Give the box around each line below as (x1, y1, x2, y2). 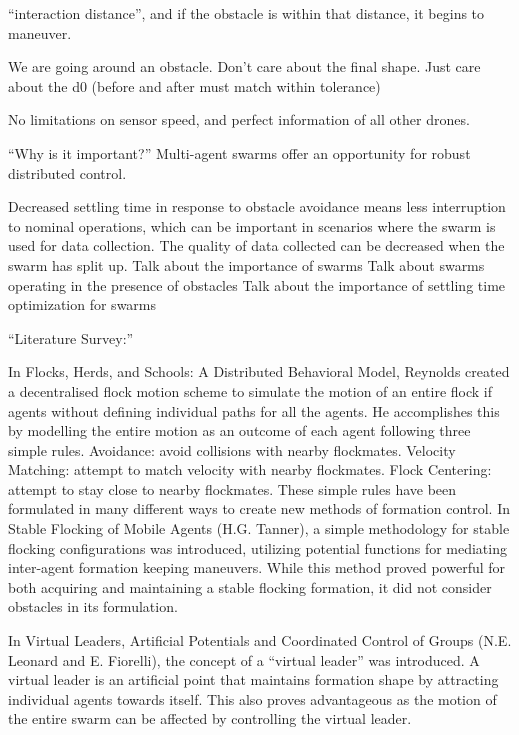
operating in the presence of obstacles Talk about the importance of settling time (8, 274, 506, 295)
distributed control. (8, 162, 127, 183)
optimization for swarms (8, 294, 157, 315)
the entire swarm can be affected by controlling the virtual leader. (8, 708, 412, 729)
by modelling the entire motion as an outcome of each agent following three (8, 420, 471, 441)
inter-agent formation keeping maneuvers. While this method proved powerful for (8, 557, 506, 578)
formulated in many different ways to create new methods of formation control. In (8, 498, 510, 519)
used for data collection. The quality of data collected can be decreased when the (8, 235, 505, 256)
